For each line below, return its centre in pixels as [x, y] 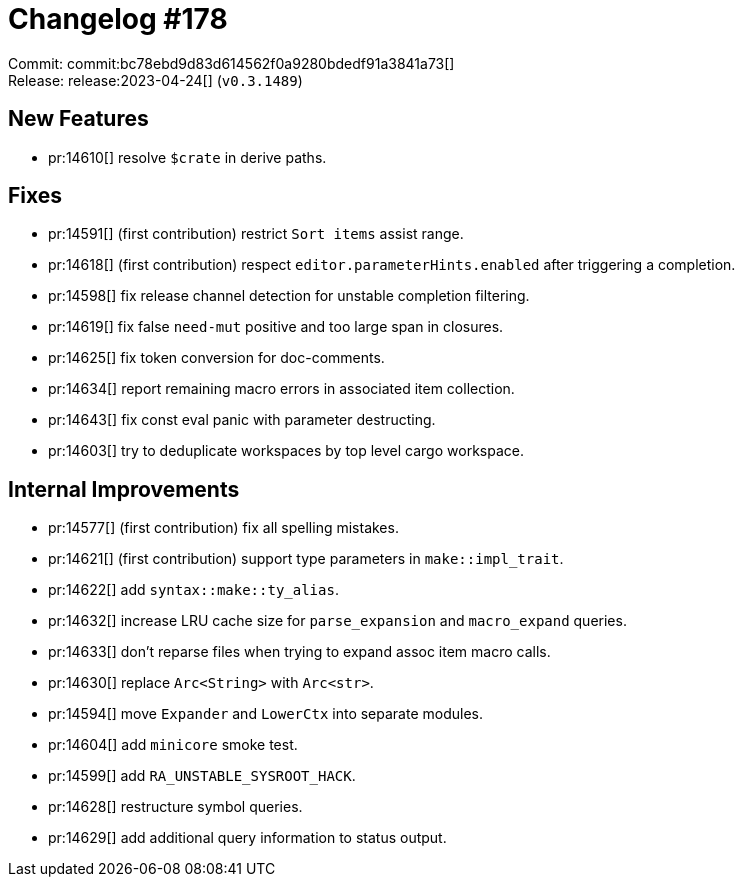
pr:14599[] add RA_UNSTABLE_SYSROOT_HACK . [202, 776]
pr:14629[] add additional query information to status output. [247, 838]
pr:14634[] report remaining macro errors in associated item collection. [281, 389]
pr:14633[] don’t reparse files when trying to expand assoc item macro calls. [299, 652]
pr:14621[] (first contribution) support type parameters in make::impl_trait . [306, 559]
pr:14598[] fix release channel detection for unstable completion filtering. [289, 296]
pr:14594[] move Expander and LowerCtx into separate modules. [265, 714]
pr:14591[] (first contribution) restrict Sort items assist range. [256, 234]
